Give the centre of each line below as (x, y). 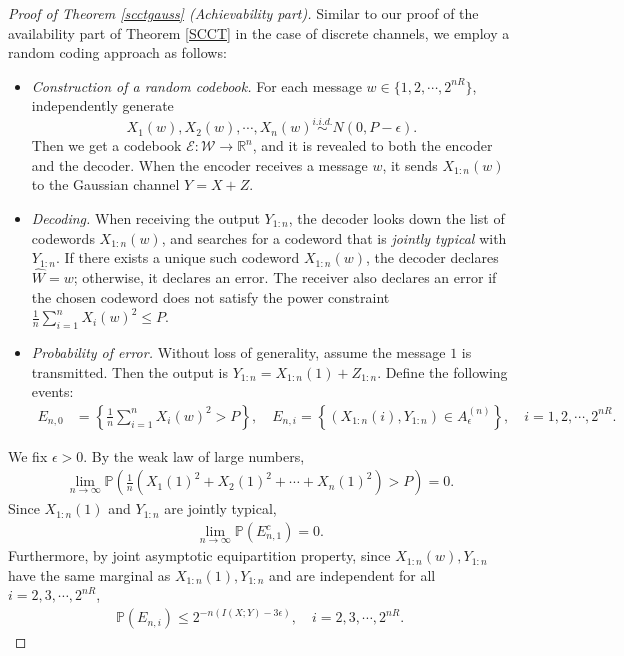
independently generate (102, 105)
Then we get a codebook (106, 145)
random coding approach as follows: (117, 52)
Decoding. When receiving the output (145, 217)
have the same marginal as (89, 574)
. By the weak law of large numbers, (194, 455)
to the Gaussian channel (105, 184)
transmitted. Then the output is (130, 371)
